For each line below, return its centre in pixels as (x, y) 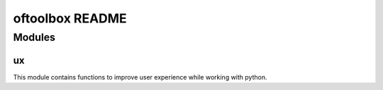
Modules (34, 37)
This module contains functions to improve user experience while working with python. (140, 77)
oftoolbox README (70, 18)
